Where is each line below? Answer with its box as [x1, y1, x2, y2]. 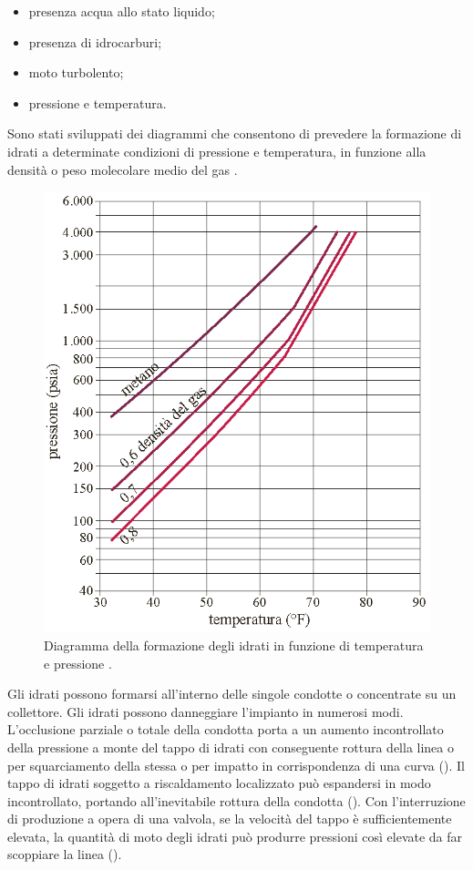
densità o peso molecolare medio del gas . [7, 159, 238, 179]
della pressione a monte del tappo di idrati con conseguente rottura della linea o [7, 737, 454, 756]
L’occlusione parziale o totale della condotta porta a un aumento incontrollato [7, 720, 444, 739]
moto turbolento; [28, 63, 124, 82]
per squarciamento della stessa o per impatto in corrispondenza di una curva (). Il [7, 755, 465, 774]
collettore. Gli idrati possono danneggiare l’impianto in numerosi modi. [7, 701, 404, 721]
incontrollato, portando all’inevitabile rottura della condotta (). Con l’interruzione [7, 791, 466, 810]
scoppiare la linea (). [7, 844, 122, 864]
